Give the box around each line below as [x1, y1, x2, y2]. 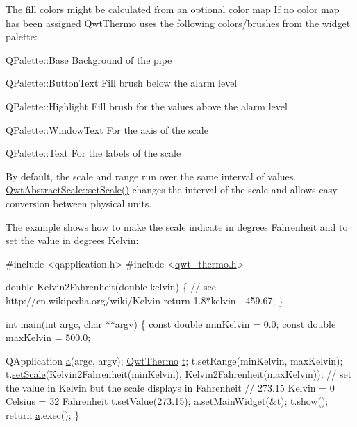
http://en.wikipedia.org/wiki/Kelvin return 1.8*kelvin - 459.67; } [6, 293, 283, 307]
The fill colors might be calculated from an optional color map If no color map [6, 2, 340, 16]
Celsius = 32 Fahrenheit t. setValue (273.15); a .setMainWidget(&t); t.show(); [6, 394, 329, 408]
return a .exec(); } [6, 408, 80, 422]
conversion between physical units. [6, 195, 152, 210]
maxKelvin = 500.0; [6, 330, 91, 345]
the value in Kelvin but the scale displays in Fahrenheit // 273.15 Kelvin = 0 [6, 380, 335, 394]
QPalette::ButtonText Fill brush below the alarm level [6, 76, 238, 90]
